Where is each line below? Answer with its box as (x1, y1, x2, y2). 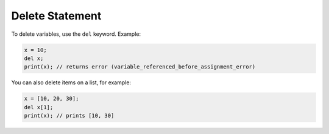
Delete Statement (11, 9, 102, 22)
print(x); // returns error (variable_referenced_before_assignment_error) (24, 64, 256, 70)
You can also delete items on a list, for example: (11, 79, 131, 86)
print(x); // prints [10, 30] (24, 112, 115, 119)
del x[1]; (24, 104, 54, 110)
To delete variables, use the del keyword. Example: (11, 30, 141, 38)
